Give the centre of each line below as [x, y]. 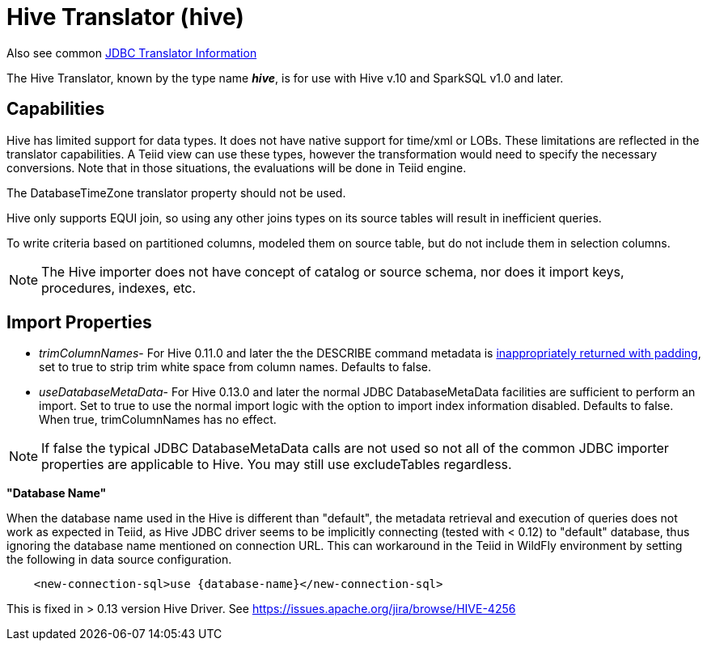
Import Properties [79, 323]
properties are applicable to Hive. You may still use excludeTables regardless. [277, 465]
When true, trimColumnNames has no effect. [158, 420]
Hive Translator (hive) [125, 17]
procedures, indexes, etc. [119, 288]
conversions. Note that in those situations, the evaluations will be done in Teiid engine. [237, 167]
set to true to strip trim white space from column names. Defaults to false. [235, 367]
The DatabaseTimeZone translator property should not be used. [176, 192]
